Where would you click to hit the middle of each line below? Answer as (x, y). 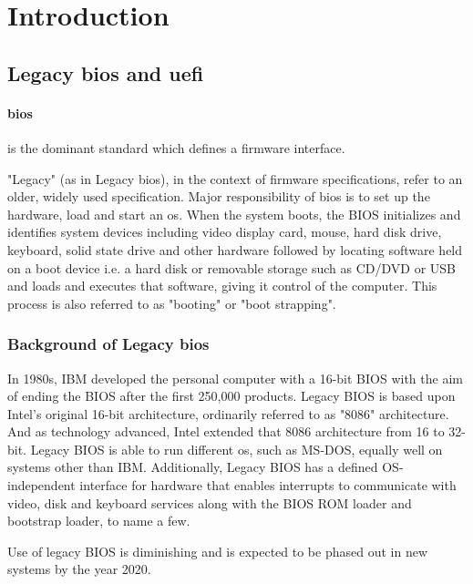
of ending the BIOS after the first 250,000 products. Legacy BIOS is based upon (231, 396)
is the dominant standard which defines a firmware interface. (176, 147)
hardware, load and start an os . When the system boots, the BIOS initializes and (234, 214)
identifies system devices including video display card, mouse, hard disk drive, (225, 232)
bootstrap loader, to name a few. (99, 521)
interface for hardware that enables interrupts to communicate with (268, 485)
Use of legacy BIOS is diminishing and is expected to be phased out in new (218, 551)
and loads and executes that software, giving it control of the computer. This (222, 286)
